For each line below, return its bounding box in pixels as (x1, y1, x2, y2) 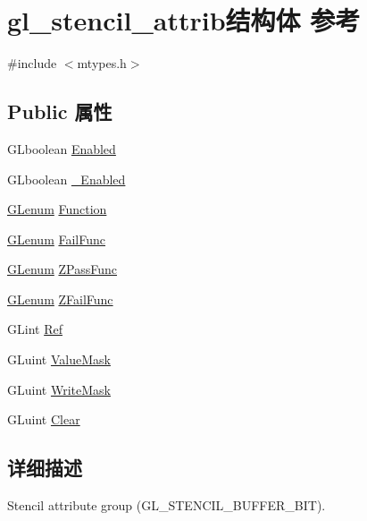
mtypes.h (77, 54, 127, 73)
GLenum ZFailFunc (7, 289, 113, 308)
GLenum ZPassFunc (7, 260, 117, 278)
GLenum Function (7, 200, 107, 218)
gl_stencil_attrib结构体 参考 (7, 2, 361, 38)
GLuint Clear (7, 410, 80, 429)
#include (7, 54, 57, 73)
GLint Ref (7, 320, 63, 338)
